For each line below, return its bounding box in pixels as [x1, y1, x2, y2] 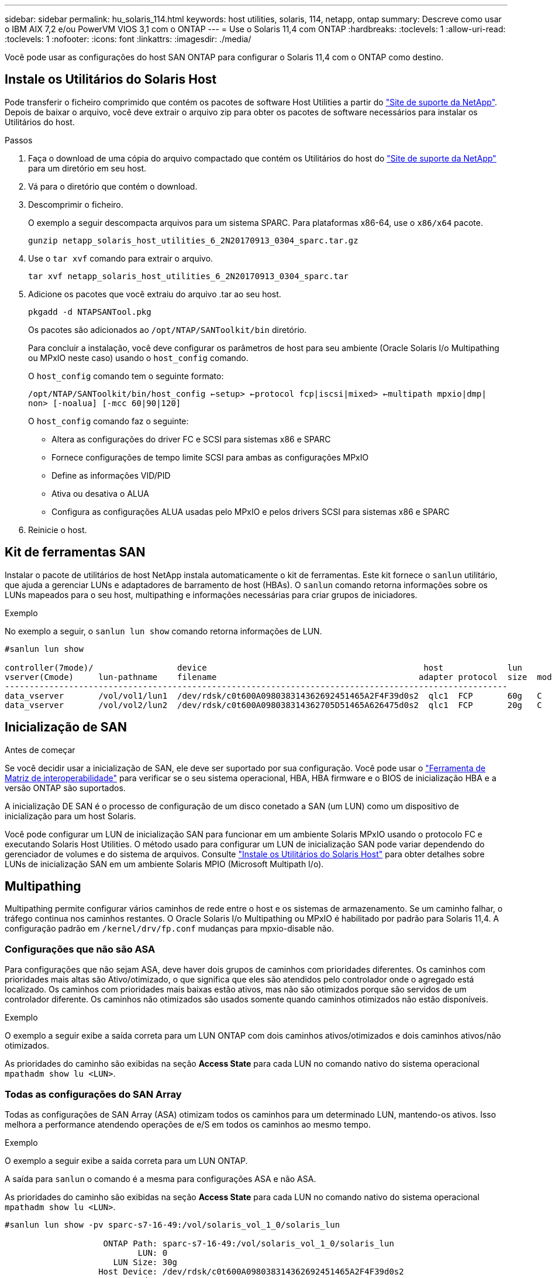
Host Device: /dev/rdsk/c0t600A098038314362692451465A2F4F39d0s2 [98, 1266, 404, 1276]
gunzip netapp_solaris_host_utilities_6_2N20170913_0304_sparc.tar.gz [28, 235, 358, 245]
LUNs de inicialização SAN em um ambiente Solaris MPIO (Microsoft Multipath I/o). [5, 858, 324, 869]
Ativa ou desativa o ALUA [51, 488, 149, 499]
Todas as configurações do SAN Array [5, 1088, 182, 1100]
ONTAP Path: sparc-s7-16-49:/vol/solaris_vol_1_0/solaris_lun [103, 1238, 394, 1248]
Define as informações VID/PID [51, 470, 171, 480]
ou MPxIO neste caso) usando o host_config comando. [28, 352, 249, 363]
